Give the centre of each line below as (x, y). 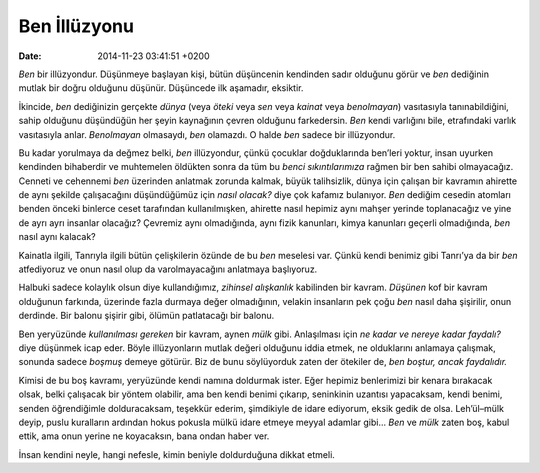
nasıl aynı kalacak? (57, 237)
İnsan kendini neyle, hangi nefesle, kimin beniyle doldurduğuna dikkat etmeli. (176, 454)
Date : (30, 56)
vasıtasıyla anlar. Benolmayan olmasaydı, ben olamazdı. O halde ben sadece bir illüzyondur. (207, 134)
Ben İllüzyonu (76, 26)
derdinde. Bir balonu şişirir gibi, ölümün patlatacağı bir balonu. (146, 316)
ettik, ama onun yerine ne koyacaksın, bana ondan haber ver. (144, 436)
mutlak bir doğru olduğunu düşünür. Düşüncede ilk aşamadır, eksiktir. (161, 88)
